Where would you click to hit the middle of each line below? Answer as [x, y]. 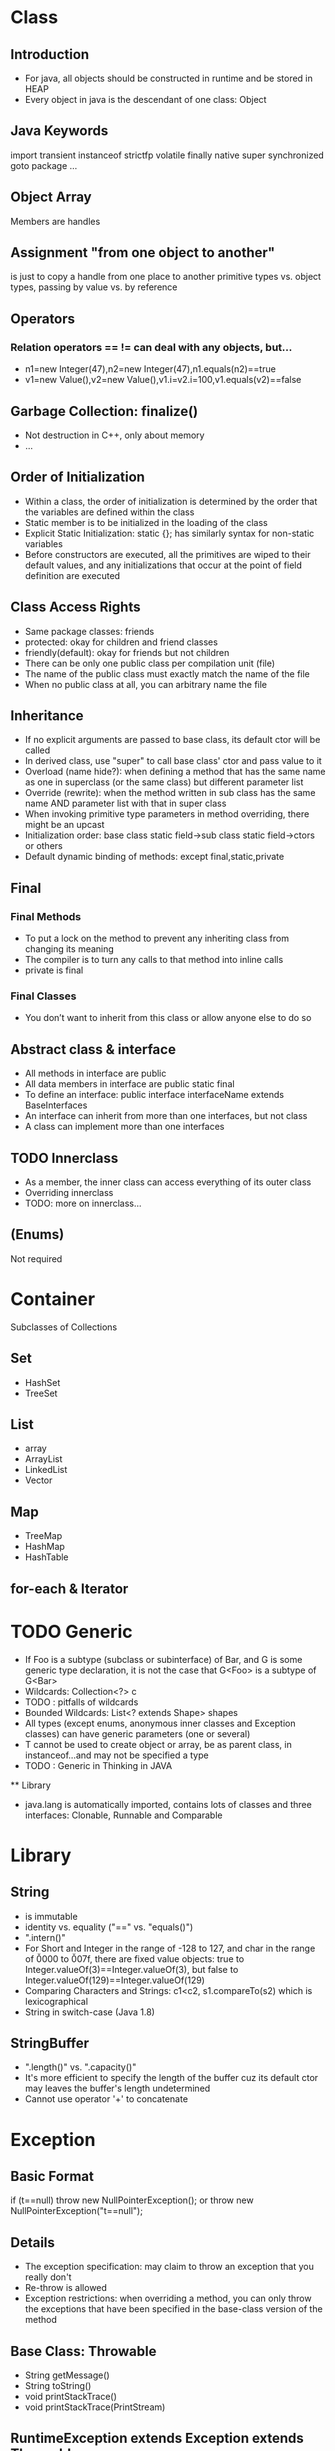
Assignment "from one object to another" [143, 252]
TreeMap [43, 1536]
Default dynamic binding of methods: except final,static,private [154, 857]
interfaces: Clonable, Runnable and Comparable [123, 1815]
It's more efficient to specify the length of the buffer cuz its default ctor [171, 2078]
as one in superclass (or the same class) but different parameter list [164, 782]
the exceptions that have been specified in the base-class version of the [173, 2309]
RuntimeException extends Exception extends [157, 2438]
